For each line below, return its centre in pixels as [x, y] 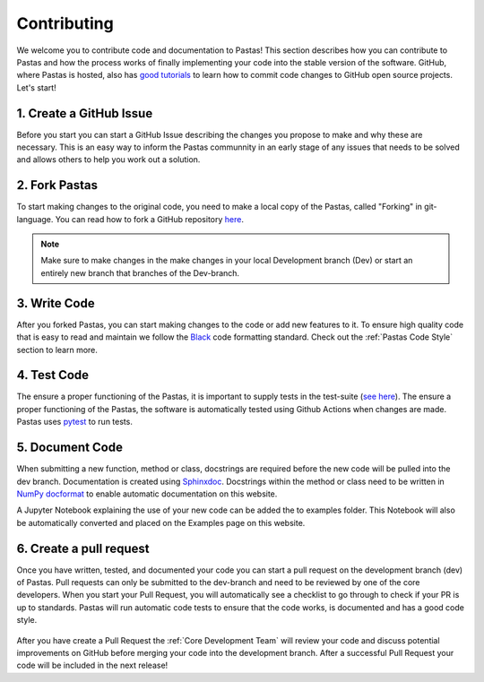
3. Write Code [56, 303]
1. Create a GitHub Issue [85, 113]
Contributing [65, 23]
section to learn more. [57, 350]
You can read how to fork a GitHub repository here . [149, 219]
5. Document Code [69, 448]
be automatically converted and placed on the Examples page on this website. [161, 522]
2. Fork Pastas [57, 185]
